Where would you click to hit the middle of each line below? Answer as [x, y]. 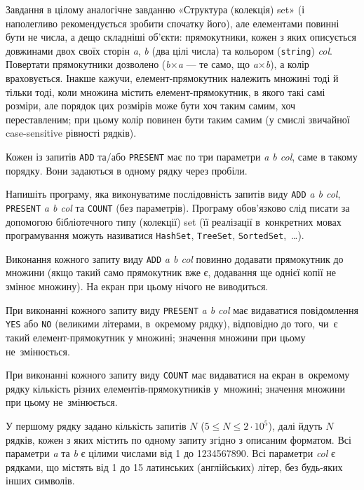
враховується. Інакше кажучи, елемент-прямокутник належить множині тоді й [172, 78]
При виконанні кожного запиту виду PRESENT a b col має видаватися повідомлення [182, 309]
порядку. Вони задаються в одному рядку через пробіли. [127, 170]
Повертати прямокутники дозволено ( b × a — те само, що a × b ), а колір [157, 64]
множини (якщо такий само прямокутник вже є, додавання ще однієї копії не [171, 272]
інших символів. [40, 481]
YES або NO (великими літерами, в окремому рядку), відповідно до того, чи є [172, 324]
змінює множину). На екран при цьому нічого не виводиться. [137, 286]
